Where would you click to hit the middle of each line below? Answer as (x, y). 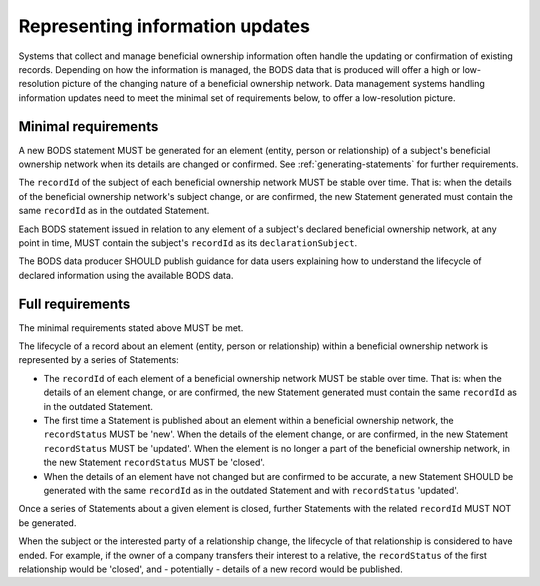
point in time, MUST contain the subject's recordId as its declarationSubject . (188, 242)
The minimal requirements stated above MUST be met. (131, 327)
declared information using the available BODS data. (126, 275)
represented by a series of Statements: (98, 360)
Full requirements (74, 303)
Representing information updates (164, 26)
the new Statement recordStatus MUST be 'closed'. (154, 462)
